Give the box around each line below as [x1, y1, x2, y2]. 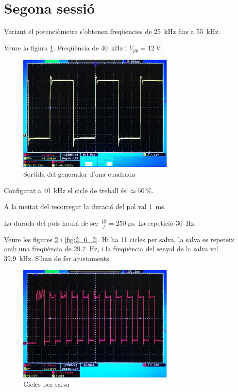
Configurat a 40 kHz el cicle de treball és [4, 185, 127, 195]
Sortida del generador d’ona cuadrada [23, 169, 136, 179]
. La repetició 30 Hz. [134, 217, 196, 228]
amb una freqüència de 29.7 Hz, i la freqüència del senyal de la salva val [4, 244, 219, 254]
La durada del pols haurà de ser [4, 217, 99, 228]
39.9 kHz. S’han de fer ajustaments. [4, 253, 111, 263]
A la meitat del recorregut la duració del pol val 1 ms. [4, 201, 166, 212]
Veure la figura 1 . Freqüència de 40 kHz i [4, 42, 127, 52]
